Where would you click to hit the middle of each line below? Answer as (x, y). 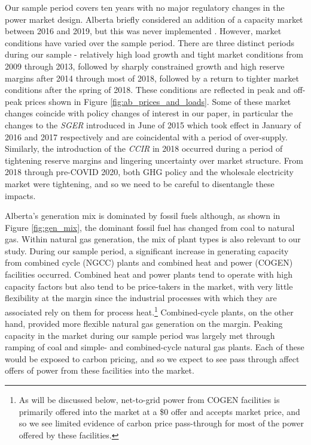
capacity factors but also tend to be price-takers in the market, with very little (149, 286)
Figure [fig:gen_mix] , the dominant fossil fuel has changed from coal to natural (150, 227)
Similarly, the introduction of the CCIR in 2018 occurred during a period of (144, 148)
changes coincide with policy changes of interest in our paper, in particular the (149, 113)
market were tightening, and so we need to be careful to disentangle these (140, 183)
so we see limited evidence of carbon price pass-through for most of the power (161, 423)
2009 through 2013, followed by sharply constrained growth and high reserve (145, 66)
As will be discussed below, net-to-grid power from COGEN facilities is (149, 400)
